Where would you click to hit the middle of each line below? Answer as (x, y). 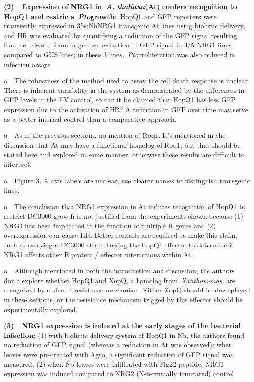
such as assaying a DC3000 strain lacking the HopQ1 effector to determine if (119, 245)
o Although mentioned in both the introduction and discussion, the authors (119, 271)
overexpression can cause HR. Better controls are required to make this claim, (121, 235)
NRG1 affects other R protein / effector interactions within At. (99, 254)
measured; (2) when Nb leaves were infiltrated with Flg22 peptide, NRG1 (114, 364)
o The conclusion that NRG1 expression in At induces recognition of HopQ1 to (125, 206)
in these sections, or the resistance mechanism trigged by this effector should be (123, 300)
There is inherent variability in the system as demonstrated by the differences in (124, 90)
